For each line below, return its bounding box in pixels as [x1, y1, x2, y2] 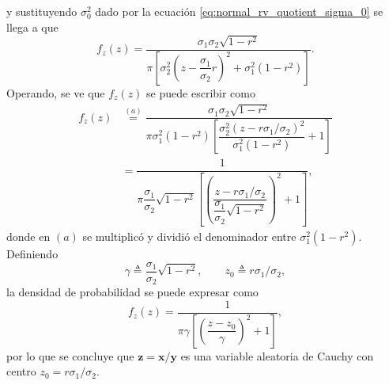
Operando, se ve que [6, 84, 105, 101]
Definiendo [6, 246, 59, 262]
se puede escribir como [146, 84, 255, 101]
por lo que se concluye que [6, 347, 134, 364]
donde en [6, 228, 51, 245]
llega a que [6, 18, 59, 35]
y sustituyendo [6, 3, 77, 19]
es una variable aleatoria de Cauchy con [180, 347, 374, 364]
